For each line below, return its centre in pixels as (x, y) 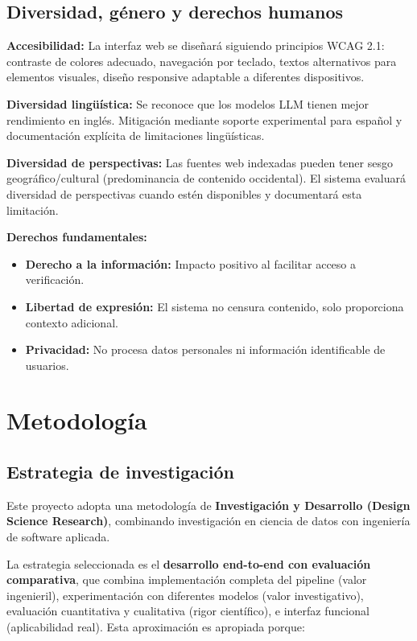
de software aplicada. (58, 537)
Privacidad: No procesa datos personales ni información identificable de (205, 349)
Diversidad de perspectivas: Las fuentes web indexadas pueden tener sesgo (200, 162)
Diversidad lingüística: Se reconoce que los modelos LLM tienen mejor (188, 103)
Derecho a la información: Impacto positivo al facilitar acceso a (191, 263)
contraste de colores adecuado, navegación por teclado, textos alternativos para (202, 61)
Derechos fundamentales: (77, 237)
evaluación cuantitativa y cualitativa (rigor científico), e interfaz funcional (188, 611)
